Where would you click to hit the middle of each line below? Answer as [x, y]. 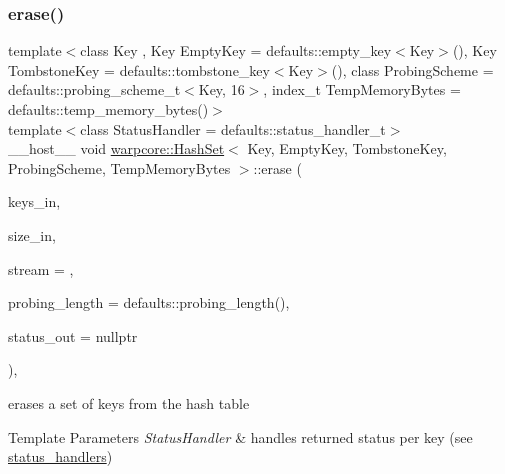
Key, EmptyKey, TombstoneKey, [347, 148]
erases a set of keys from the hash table [129, 402]
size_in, [32, 234]
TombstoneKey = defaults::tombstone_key [139, 69]
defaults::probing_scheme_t [94, 89]
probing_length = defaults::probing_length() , [149, 302]
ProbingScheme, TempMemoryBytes [119, 167]
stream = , [41, 268]
